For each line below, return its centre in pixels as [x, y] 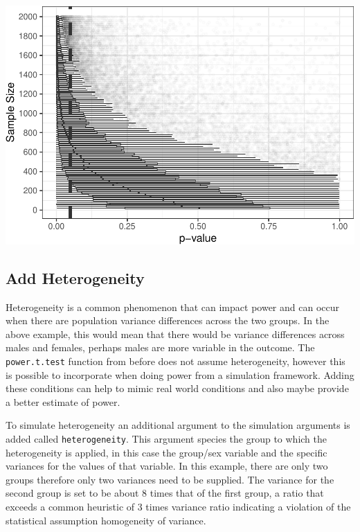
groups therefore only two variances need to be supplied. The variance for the [170, 479]
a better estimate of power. [63, 401]
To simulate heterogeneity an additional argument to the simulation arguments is [178, 425]
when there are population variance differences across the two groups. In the [168, 320]
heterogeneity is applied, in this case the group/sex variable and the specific [166, 452]
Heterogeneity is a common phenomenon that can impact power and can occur [172, 307]
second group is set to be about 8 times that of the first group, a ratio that [165, 493]
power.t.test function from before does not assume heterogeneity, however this [175, 361]
